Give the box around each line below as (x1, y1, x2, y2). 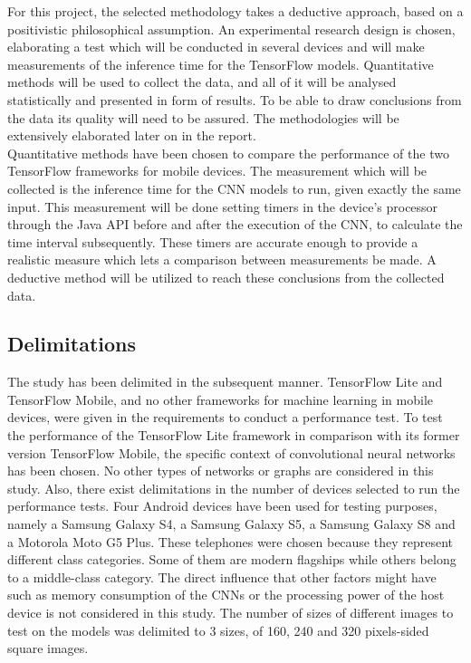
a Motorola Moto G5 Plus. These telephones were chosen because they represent (7, 532, 454, 551)
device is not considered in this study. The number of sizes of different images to (7, 603, 454, 622)
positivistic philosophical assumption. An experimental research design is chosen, (7, 19, 456, 38)
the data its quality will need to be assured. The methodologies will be (7, 108, 399, 127)
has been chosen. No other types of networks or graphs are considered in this (7, 461, 434, 480)
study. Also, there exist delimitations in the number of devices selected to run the (7, 478, 460, 497)
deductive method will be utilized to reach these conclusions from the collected (7, 267, 445, 286)
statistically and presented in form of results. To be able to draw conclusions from (7, 90, 462, 109)
